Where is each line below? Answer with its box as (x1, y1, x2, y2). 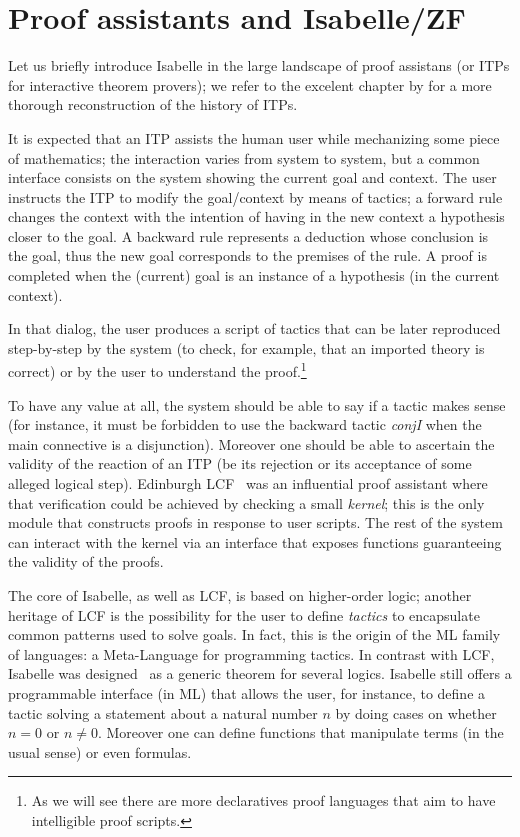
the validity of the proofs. (8, 551, 164, 572)
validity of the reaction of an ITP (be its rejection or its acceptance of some (8, 453, 472, 474)
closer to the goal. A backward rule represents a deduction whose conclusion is (8, 225, 489, 246)
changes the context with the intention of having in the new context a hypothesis (8, 206, 505, 227)
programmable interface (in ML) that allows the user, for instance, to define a (8, 683, 486, 703)
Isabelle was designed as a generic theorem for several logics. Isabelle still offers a (8, 663, 512, 684)
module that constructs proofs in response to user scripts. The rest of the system (8, 512, 503, 533)
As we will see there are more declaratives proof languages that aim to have (31, 790, 496, 811)
